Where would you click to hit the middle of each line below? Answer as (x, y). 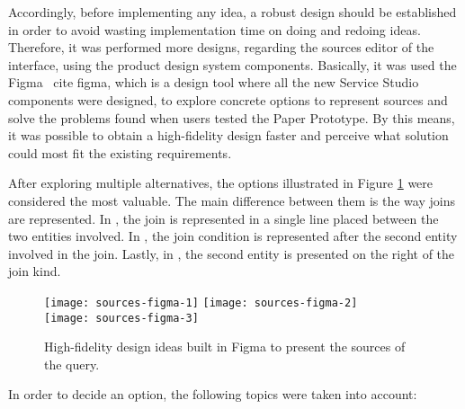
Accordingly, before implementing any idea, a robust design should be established (232, 12)
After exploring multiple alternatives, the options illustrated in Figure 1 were (221, 183)
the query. (72, 364)
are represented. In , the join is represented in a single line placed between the (224, 218)
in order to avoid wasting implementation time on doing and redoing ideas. (215, 29)
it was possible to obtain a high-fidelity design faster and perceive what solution (228, 135)
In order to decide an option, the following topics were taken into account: (213, 394)
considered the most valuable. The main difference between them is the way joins (232, 200)
